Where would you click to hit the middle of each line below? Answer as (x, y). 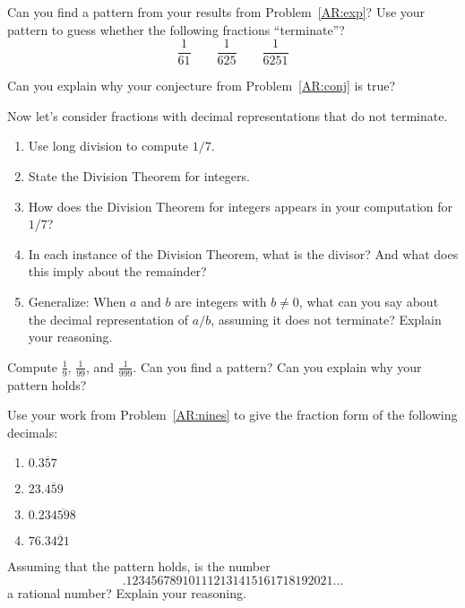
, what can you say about (369, 301)
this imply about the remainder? (117, 271)
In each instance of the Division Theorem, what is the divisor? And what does (243, 253)
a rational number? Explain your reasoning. (127, 592)
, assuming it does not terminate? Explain (326, 319)
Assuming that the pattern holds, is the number (139, 566)
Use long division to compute (108, 146)
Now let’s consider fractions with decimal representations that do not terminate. (228, 115)
